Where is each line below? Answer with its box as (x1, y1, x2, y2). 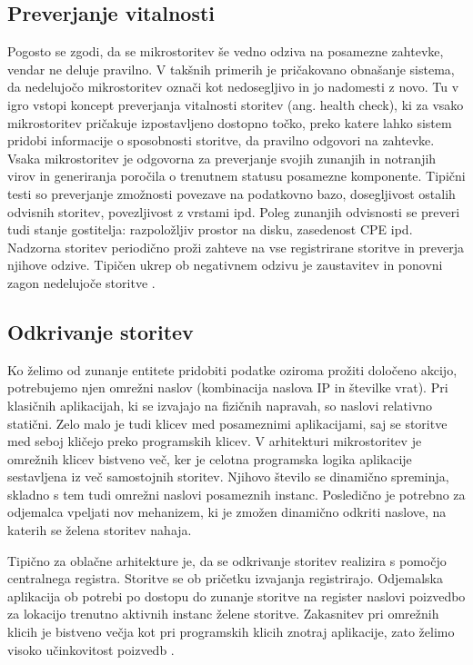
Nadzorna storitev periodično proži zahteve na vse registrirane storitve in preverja (7, 237, 464, 256)
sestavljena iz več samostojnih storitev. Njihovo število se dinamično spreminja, (7, 467, 449, 486)
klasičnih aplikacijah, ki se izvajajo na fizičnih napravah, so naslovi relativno (7, 395, 433, 414)
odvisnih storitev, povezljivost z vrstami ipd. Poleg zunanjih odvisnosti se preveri (7, 202, 460, 221)
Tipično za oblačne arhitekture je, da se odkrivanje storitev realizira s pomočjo (7, 551, 447, 570)
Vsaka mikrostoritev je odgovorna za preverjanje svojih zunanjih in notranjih (7, 148, 437, 167)
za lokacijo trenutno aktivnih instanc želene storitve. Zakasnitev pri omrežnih (7, 604, 439, 623)
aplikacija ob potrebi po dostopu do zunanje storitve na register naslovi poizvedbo (7, 586, 466, 605)
